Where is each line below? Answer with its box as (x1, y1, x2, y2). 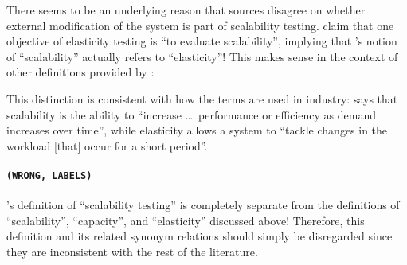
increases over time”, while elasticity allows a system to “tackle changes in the (6, 122, 388, 138)
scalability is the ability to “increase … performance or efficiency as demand (6, 106, 377, 123)
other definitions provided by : (6, 64, 155, 80)
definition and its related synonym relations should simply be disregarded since (6, 228, 393, 244)
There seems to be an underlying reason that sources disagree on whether (6, 2, 366, 18)
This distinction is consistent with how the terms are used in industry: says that (6, 90, 398, 107)
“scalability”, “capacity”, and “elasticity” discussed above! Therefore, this (6, 212, 365, 228)
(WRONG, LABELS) (6, 170, 92, 181)
